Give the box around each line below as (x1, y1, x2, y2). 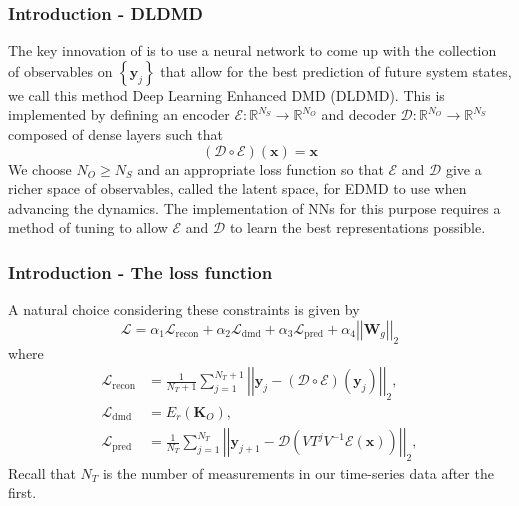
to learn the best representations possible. (229, 217, 486, 238)
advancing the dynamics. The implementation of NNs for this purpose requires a (8, 197, 501, 218)
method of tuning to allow (8, 217, 168, 238)
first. (8, 482, 37, 503)
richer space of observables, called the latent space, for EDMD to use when (8, 178, 467, 199)
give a (445, 158, 482, 179)
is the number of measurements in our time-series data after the (102, 462, 494, 483)
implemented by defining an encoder (8, 104, 230, 125)
